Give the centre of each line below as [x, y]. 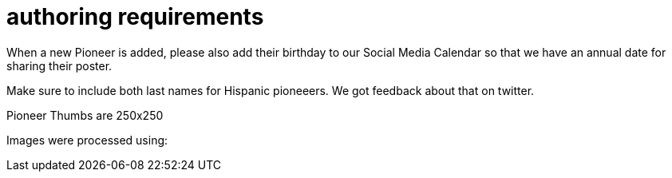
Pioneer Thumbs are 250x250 [85, 115]
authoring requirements [135, 17]
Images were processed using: [87, 140]
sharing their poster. [59, 65]
